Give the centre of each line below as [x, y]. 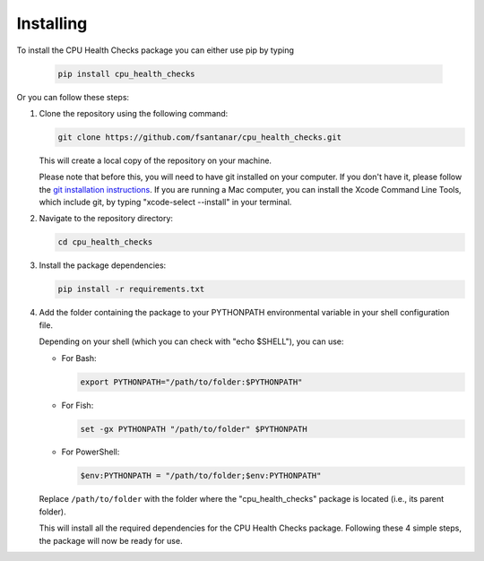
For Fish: [78, 405]
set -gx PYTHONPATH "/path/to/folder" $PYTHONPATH [194, 429]
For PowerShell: [91, 452]
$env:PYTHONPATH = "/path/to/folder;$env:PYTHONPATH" [201, 476]
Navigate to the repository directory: [106, 219]
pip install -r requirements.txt [131, 289]
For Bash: [79, 358]
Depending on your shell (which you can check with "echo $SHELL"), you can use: [191, 341]
